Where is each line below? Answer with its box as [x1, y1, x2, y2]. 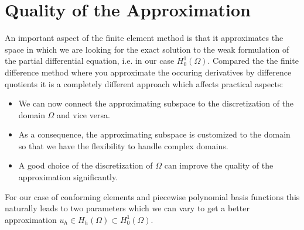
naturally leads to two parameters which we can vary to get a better [5, 202, 250, 214]
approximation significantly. [18, 171, 118, 183]
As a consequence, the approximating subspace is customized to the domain [18, 128, 291, 140]
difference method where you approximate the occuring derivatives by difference [5, 66, 292, 78]
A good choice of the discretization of [18, 159, 153, 171]
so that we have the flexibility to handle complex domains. [18, 139, 228, 152]
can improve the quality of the [164, 159, 274, 171]
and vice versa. [57, 108, 110, 121]
